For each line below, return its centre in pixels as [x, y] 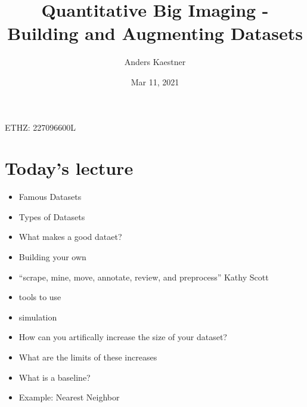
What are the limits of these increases [88, 357]
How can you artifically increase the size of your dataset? [123, 337]
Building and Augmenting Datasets [155, 33]
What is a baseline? [55, 377]
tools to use [40, 297]
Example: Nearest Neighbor [69, 397]
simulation [38, 317]
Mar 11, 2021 [155, 81]
